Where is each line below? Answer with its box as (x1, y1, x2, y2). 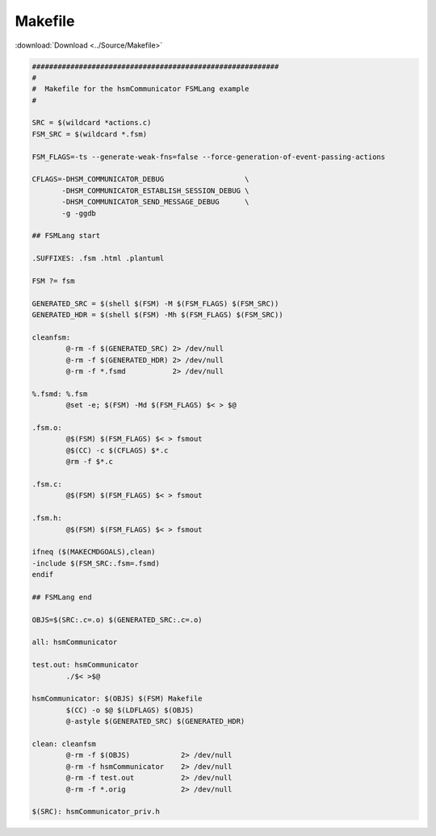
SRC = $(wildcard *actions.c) (31, 118, 152, 127)
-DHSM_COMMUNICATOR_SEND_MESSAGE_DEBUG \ (61, 198, 249, 207)
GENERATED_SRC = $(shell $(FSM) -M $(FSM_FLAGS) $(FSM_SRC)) (31, 299, 279, 308)
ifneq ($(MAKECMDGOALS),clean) (31, 547, 157, 557)
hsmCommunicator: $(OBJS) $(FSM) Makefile (31, 694, 203, 704)
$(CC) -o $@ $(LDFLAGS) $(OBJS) (65, 705, 194, 714)
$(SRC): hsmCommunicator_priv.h (31, 807, 161, 817)
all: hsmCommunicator (31, 637, 118, 647)
